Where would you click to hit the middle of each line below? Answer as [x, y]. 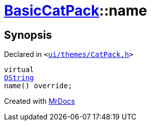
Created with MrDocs [40, 101]
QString [19, 78]
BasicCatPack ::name [76, 11]
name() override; [38, 86]
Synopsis [28, 35]
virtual [19, 70]
